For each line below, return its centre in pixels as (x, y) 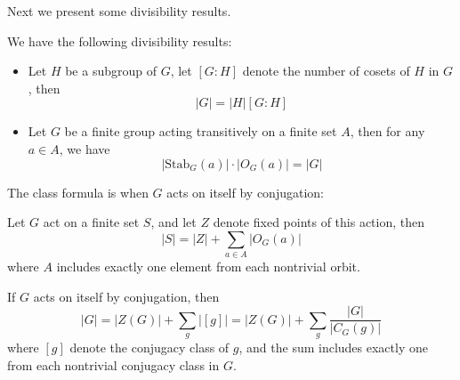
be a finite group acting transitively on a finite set (201, 131)
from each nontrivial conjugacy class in (113, 364)
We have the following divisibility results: (120, 40)
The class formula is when (78, 192)
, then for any (387, 131)
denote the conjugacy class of (149, 348)
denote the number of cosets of (326, 71)
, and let (174, 222)
